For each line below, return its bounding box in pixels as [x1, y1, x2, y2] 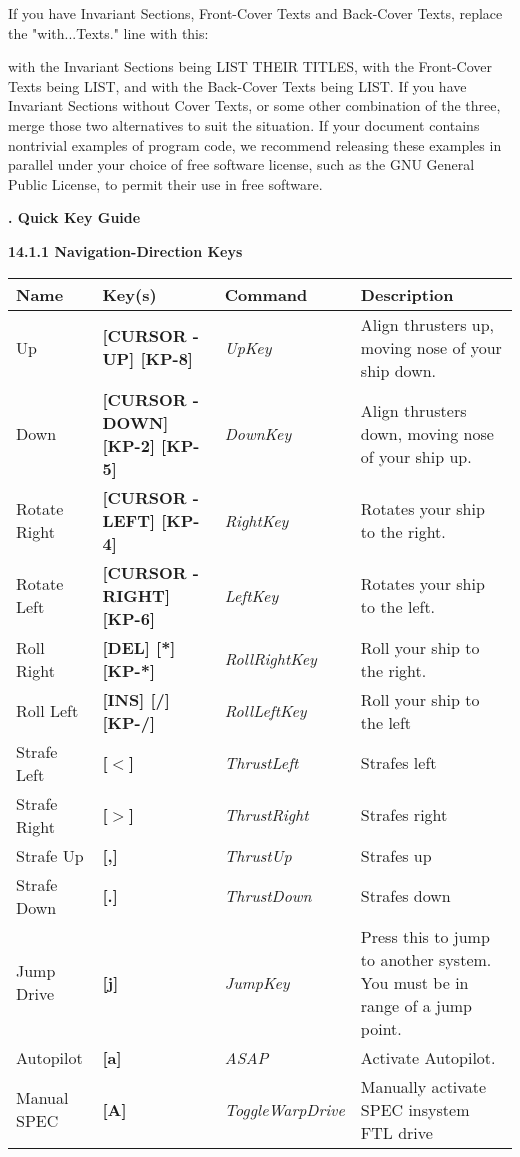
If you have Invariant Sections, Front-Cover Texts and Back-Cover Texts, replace [8, 3, 503, 23]
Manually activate [360, 1074, 487, 1098]
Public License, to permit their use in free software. [8, 173, 323, 194]
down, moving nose [360, 422, 494, 446]
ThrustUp [224, 843, 292, 867]
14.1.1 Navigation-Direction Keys [8, 240, 243, 261]
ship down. [360, 358, 437, 382]
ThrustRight [224, 803, 309, 827]
